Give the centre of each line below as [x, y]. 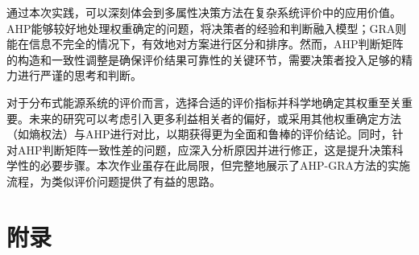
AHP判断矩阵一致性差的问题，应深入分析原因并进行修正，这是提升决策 [205, 149]
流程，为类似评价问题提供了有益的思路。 [114, 181]
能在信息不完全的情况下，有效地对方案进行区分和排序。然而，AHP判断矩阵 [205, 44]
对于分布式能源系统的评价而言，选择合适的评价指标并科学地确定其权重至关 [204, 102]
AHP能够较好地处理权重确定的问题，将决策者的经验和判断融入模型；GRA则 [207, 28]
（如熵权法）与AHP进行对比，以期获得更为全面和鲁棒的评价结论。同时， [199, 134]
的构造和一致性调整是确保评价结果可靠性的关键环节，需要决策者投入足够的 [204, 59]
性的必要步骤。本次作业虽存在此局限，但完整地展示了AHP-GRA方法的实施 [214, 165]
